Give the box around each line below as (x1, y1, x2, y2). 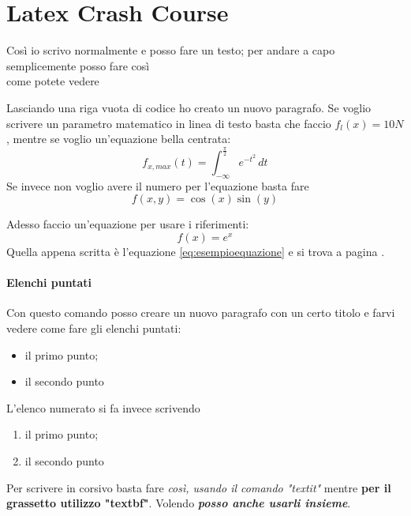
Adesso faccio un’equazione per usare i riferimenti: (6, 216, 249, 232)
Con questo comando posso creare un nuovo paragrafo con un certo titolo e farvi (6, 304, 395, 321)
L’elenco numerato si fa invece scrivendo (6, 399, 200, 416)
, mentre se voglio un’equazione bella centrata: (6, 130, 231, 147)
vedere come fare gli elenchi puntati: (6, 320, 181, 337)
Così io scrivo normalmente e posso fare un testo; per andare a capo (6, 42, 335, 58)
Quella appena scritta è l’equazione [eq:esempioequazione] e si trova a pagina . (6, 243, 385, 260)
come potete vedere (6, 73, 99, 89)
